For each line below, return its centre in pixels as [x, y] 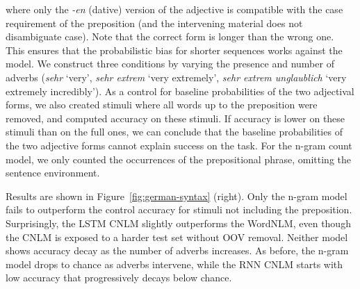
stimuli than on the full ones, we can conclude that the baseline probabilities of [174, 132]
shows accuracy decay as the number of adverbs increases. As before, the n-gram [177, 250]
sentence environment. [53, 173]
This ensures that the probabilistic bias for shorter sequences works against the [174, 50]
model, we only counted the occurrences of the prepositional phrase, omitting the [178, 159]
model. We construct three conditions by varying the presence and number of [170, 64]
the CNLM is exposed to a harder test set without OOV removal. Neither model [177, 237]
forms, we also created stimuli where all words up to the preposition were [162, 105]
